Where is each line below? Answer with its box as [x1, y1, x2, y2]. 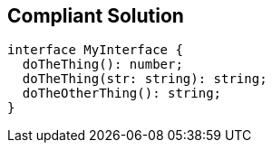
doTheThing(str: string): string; [22, 71, 267, 87]
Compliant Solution [7, 5, 184, 27]
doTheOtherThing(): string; [22, 86, 222, 101]
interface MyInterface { [7, 42, 183, 58]
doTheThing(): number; [22, 57, 183, 72]
